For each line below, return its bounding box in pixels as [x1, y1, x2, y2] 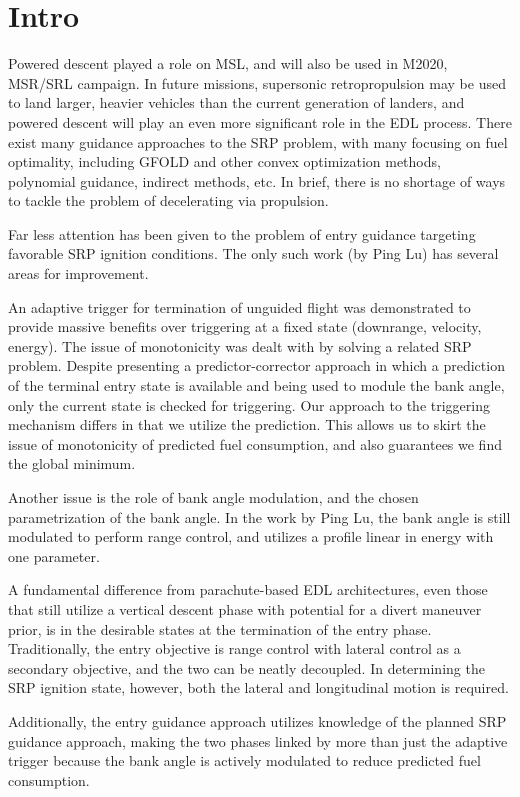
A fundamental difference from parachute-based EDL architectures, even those [8, 579, 488, 600]
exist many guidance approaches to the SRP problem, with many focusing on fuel [8, 131, 508, 152]
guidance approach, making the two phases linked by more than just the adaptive [8, 730, 508, 751]
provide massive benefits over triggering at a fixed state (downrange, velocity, [8, 316, 482, 337]
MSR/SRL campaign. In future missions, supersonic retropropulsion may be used [8, 72, 506, 93]
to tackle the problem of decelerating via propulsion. [8, 190, 329, 211]
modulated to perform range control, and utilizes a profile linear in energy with [8, 526, 494, 547]
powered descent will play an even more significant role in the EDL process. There [8, 111, 512, 132]
